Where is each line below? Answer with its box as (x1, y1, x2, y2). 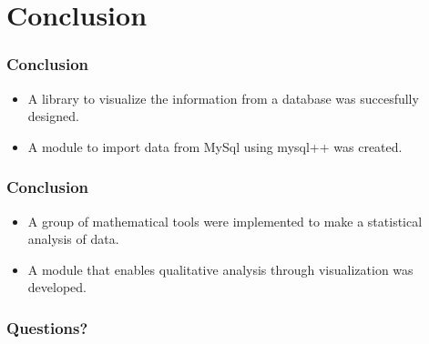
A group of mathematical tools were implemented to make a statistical (27, 211, 423, 230)
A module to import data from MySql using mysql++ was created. (27, 137, 403, 156)
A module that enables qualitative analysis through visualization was (27, 259, 414, 278)
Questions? (6, 316, 88, 339)
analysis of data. (27, 229, 119, 248)
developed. (27, 278, 87, 297)
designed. (27, 106, 79, 126)
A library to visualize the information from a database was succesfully (27, 88, 419, 107)
